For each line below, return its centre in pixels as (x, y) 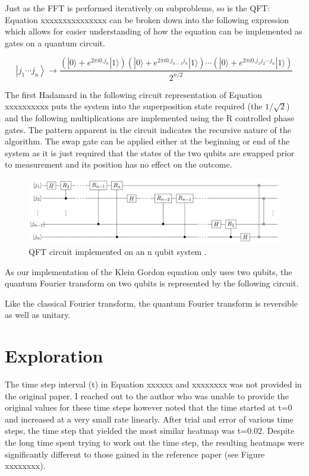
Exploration (54, 356)
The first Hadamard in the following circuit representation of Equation (134, 94)
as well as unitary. (38, 315)
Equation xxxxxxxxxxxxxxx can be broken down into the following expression (147, 19)
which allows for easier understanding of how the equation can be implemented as (154, 31)
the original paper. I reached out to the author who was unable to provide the (147, 395)
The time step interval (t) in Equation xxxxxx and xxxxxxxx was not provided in (153, 384)
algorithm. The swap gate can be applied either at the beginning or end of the (147, 141)
